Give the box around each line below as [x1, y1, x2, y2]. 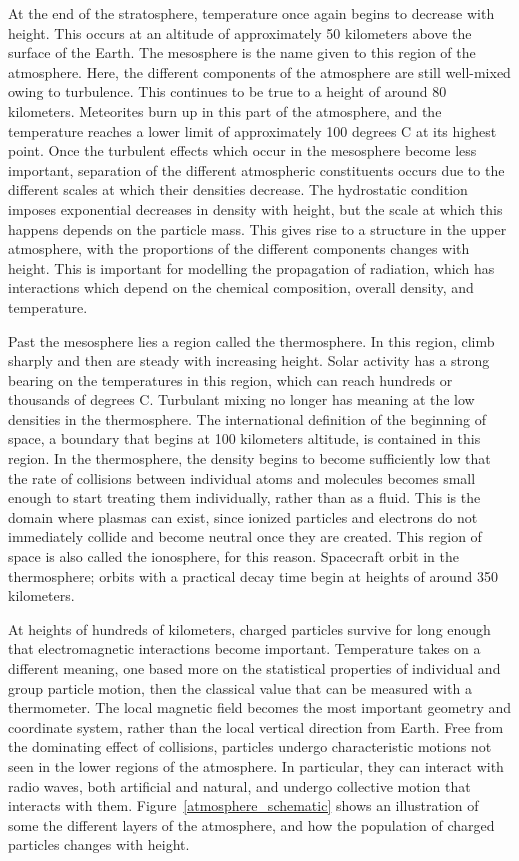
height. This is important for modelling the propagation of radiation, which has [8, 257, 495, 278]
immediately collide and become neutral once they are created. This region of [8, 526, 482, 547]
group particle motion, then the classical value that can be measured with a [8, 677, 472, 698]
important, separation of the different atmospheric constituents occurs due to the [8, 159, 505, 180]
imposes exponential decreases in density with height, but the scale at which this [8, 198, 503, 219]
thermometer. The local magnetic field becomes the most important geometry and [8, 697, 512, 718]
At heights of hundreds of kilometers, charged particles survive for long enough [8, 618, 491, 639]
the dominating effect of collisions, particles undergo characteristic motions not [8, 736, 492, 757]
